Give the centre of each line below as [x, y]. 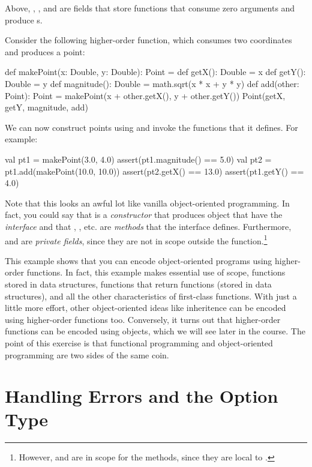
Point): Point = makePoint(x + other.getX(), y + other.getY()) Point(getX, [145, 95]
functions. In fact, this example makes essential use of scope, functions [156, 272]
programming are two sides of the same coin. [87, 354]
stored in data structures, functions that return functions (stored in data [138, 284]
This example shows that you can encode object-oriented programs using [139, 260]
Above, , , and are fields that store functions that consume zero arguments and [150, 8]
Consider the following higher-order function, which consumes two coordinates [148, 40]
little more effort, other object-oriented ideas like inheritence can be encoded [145, 308]
